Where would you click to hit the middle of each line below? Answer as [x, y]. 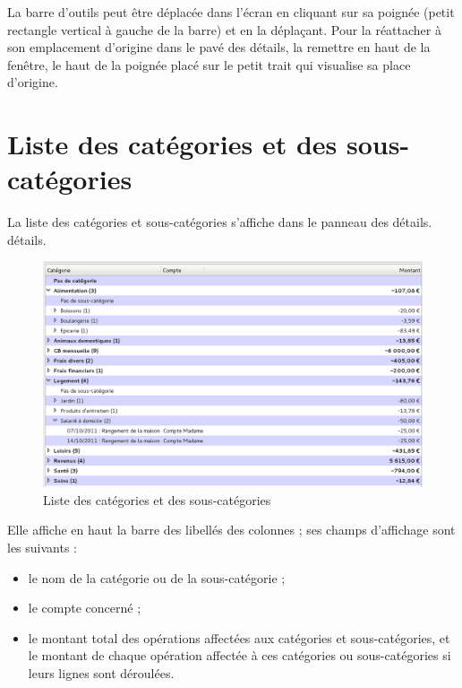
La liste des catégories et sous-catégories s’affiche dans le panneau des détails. [220, 222]
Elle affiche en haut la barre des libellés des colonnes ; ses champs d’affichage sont [231, 530]
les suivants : [42, 547]
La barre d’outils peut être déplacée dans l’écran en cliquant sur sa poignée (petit [231, 12]
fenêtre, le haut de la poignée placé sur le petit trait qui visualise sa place [209, 64]
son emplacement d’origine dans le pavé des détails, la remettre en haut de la [219, 47]
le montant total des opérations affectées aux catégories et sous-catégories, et [239, 637]
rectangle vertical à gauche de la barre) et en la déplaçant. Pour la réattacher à [224, 29]
